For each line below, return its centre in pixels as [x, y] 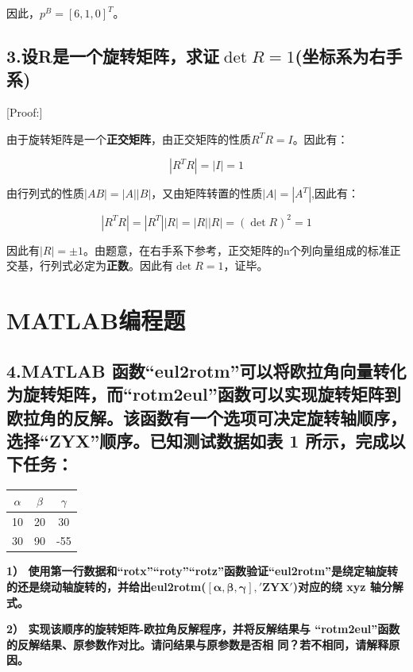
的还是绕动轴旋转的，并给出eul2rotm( [106, 587]
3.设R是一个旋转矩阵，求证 [113, 55]
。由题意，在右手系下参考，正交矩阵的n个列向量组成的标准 [236, 250]
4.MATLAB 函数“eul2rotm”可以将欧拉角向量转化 [206, 370]
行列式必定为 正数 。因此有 [106, 265]
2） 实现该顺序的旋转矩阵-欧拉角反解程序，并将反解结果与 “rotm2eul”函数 [203, 629]
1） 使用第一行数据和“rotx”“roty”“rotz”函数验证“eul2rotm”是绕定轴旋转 [203, 571]
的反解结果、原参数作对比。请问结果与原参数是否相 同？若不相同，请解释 [198, 644]
